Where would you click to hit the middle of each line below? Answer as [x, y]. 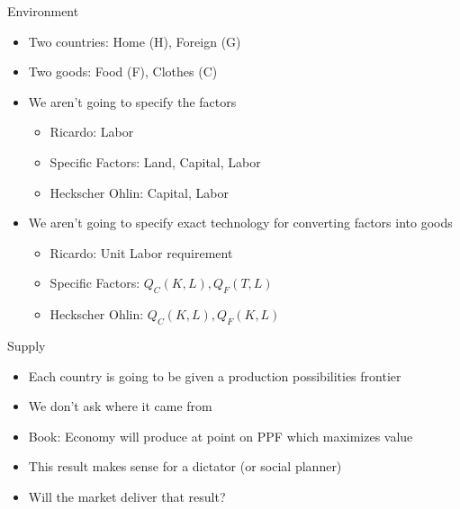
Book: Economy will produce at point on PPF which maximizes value [221, 436]
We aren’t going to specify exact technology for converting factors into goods [240, 223]
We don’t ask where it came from [120, 406]
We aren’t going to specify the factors [132, 101]
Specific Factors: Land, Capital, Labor [155, 161]
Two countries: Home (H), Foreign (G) [135, 41]
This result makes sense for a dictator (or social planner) [185, 466]
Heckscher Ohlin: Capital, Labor [139, 192]
